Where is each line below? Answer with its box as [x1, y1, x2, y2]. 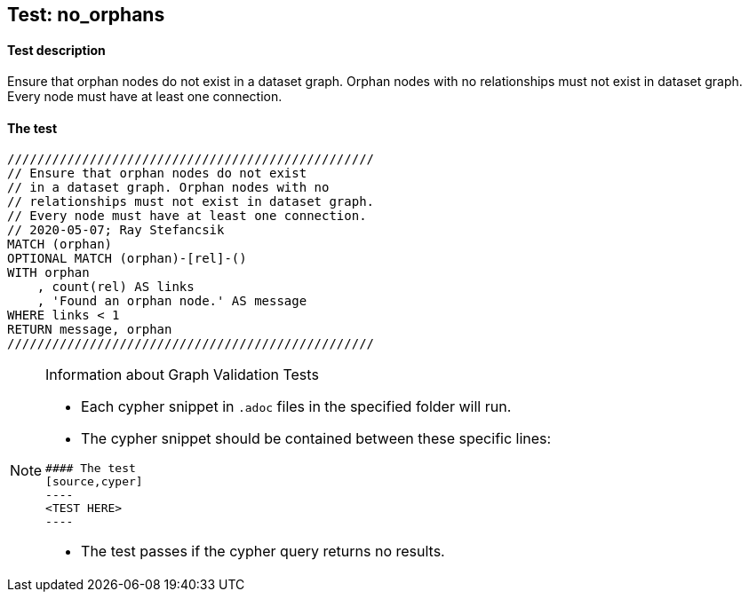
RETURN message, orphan [7, 322, 172, 337]
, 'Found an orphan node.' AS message [36, 294, 307, 309]
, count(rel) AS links [36, 280, 195, 295]
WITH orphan [7, 265, 90, 280]
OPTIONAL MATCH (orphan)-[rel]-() [7, 251, 247, 266]
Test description [7, 42, 106, 58]
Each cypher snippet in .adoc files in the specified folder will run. [81, 398, 512, 416]
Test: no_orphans [7, 4, 165, 26]
